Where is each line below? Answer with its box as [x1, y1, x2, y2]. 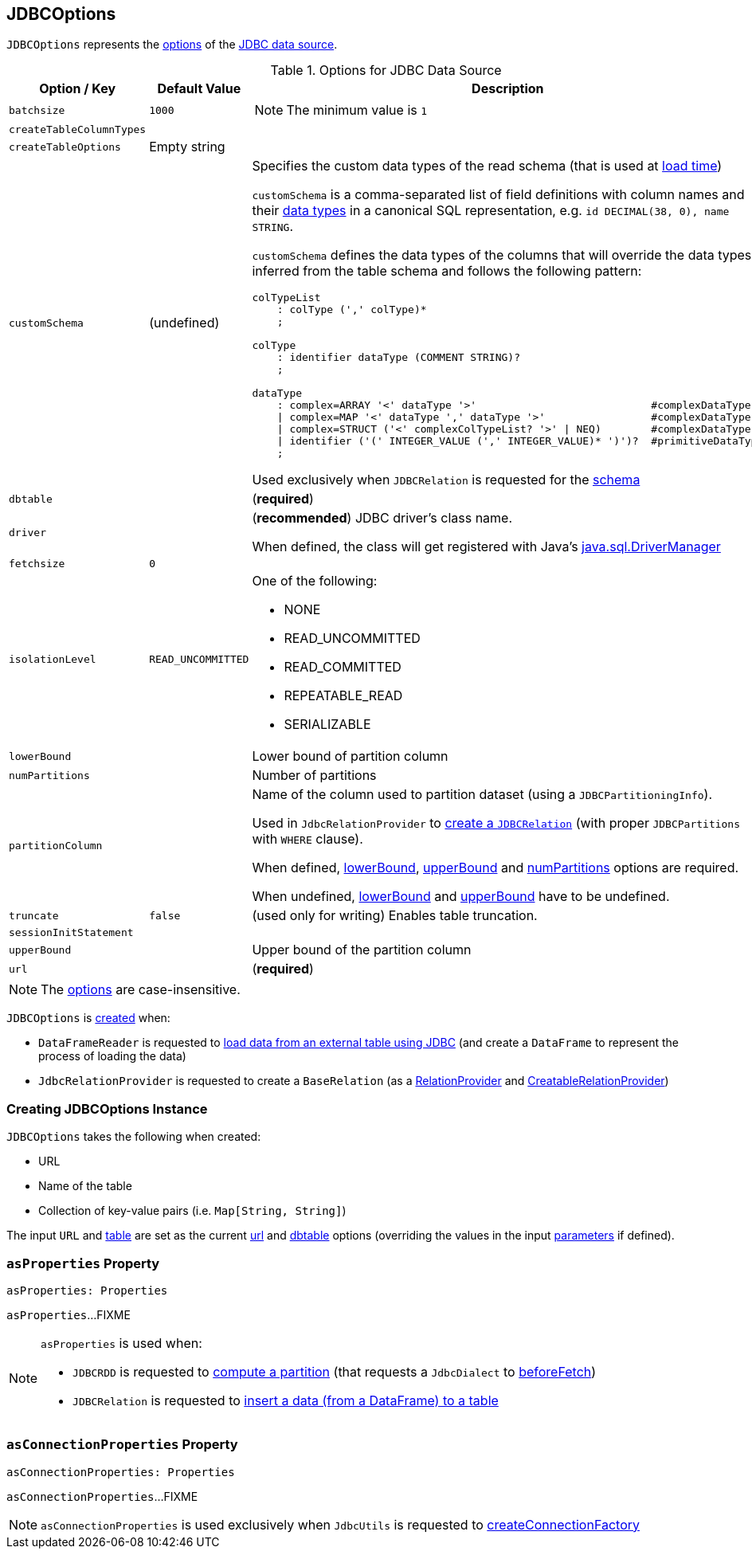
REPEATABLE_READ [284, 687, 403, 704]
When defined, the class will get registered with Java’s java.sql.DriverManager [252, 539, 721, 555]
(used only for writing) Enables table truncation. [252, 907, 538, 924]
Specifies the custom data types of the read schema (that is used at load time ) [252, 158, 723, 174]
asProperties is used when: [41, 1334, 202, 1351]
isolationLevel [9, 652, 96, 665]
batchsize [9, 104, 65, 116]
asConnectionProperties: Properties [6, 1465, 235, 1479]
